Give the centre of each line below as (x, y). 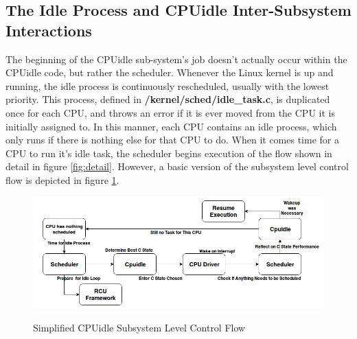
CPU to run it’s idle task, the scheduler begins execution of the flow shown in (169, 153)
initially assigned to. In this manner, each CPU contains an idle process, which (171, 126)
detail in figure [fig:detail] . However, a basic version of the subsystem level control (177, 166)
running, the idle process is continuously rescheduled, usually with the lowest (168, 85)
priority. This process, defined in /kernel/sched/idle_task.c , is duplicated (168, 99)
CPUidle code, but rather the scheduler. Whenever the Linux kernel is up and (170, 72)
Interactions (49, 30)
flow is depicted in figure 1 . (62, 179)
